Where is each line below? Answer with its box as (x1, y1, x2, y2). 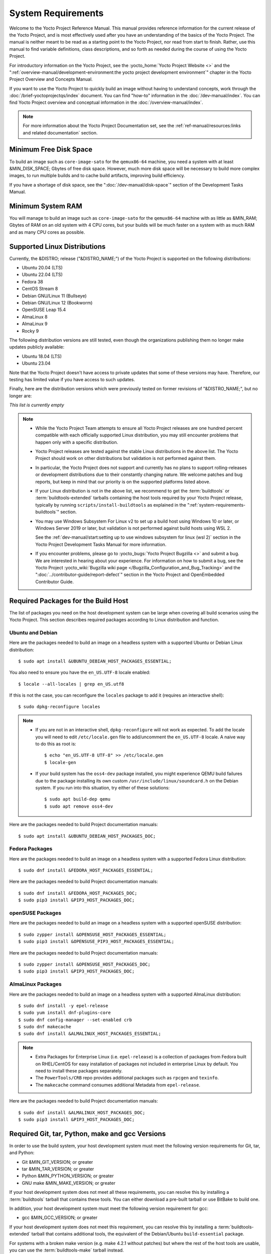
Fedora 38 (22, 278, 44, 284)
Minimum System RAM (9, 202, 82, 210)
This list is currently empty (9, 402, 65, 408)
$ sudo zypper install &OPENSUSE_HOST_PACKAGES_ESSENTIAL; (18, 931, 167, 937)
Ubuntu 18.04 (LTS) (22, 353, 62, 359)
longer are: (9, 393, 32, 399)
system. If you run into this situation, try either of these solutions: (35, 785, 170, 791)
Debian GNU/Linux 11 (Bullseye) (22, 292, 87, 298)
